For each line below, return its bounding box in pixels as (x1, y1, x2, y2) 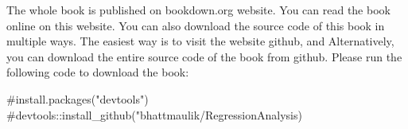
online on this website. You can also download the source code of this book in (6, 17, 385, 33)
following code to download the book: (6, 64, 189, 80)
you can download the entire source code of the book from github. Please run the (6, 48, 402, 64)
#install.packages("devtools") (6, 90, 149, 107)
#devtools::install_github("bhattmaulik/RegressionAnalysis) (6, 106, 302, 123)
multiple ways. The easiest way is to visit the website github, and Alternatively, (6, 33, 394, 49)
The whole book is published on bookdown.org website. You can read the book (6, 2, 391, 18)
